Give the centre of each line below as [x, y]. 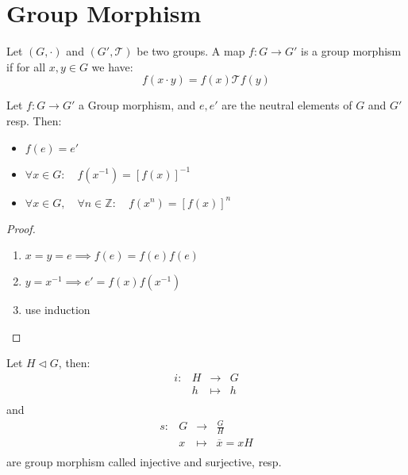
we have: [112, 66]
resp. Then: [34, 120]
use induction [58, 310]
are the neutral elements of [287, 105]
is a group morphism [351, 51]
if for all [26, 66]
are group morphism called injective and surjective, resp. [144, 462]
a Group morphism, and [137, 105]
